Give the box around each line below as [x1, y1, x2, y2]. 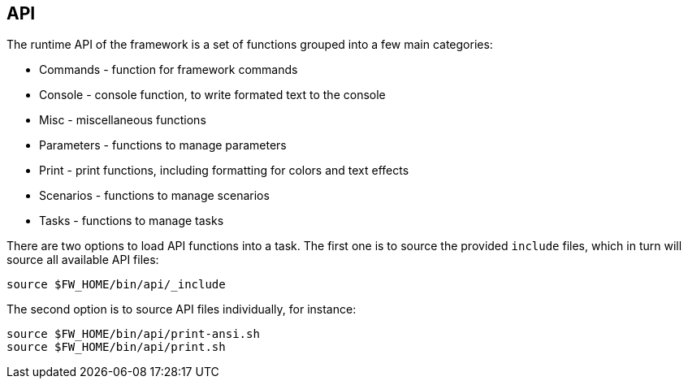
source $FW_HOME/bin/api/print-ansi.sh [6, 327, 260, 341]
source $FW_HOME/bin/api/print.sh [6, 340, 226, 354]
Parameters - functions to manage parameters [39, 138, 287, 153]
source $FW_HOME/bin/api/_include [6, 278, 226, 292]
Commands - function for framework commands [39, 63, 298, 77]
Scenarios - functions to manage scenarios [39, 188, 270, 203]
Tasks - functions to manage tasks [39, 214, 224, 228]
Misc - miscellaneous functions [39, 113, 206, 128]
